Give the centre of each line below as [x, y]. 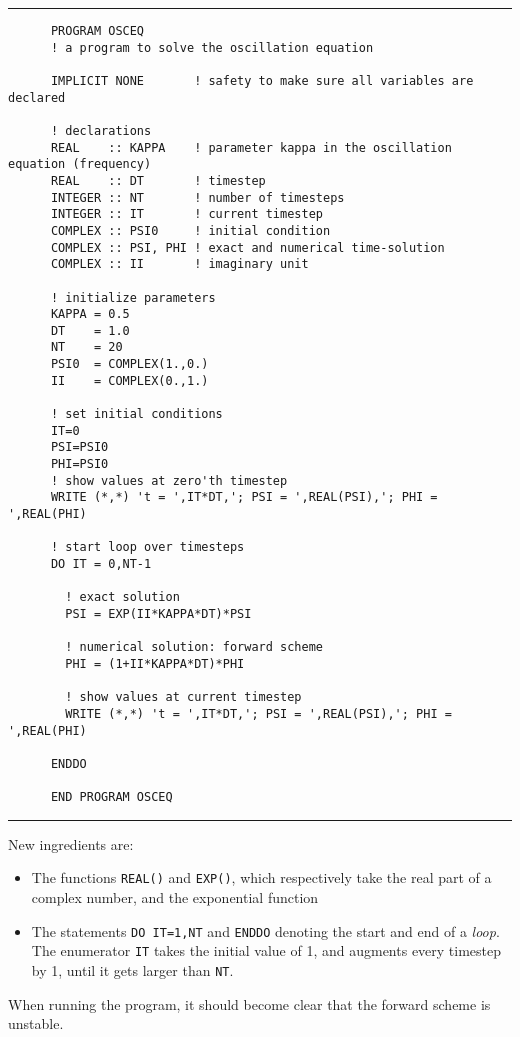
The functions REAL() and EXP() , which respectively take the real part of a [261, 877]
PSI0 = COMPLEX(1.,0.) [129, 364]
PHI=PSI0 [79, 464]
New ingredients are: [71, 843]
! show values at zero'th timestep [169, 480]
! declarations [101, 130]
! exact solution [122, 597]
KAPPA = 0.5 [90, 314]
